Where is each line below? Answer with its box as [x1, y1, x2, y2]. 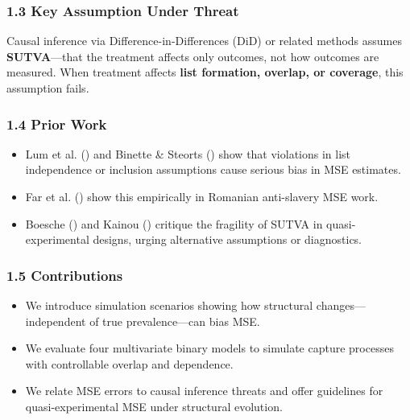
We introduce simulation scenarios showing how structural [25, 297, 313, 313]
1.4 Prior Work [6, 113, 107, 134]
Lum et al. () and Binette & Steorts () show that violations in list [25, 145, 351, 162]
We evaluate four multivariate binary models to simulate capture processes [25, 340, 394, 356]
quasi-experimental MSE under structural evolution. [25, 397, 283, 414]
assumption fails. [6, 80, 89, 96]
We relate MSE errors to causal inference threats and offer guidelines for [25, 382, 383, 399]
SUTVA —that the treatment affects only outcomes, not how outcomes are [6, 47, 379, 64]
